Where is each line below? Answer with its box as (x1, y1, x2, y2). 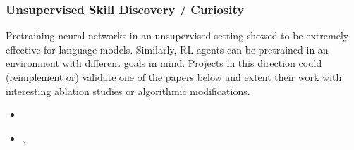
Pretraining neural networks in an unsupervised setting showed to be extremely (6, 28, 349, 43)
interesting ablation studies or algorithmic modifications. (6, 83, 250, 98)
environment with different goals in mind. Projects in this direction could (6, 56, 322, 70)
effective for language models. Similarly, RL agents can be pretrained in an (6, 42, 329, 56)
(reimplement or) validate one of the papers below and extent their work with (6, 70, 342, 84)
